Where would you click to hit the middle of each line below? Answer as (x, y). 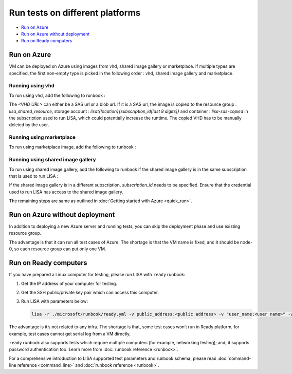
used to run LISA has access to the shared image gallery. (66, 192)
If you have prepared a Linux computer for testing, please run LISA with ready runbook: (97, 275)
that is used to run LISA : (34, 176)
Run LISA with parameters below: (55, 301)
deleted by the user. (29, 125)
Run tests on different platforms (75, 13)
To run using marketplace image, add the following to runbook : (73, 147)
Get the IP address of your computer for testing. (69, 283)
